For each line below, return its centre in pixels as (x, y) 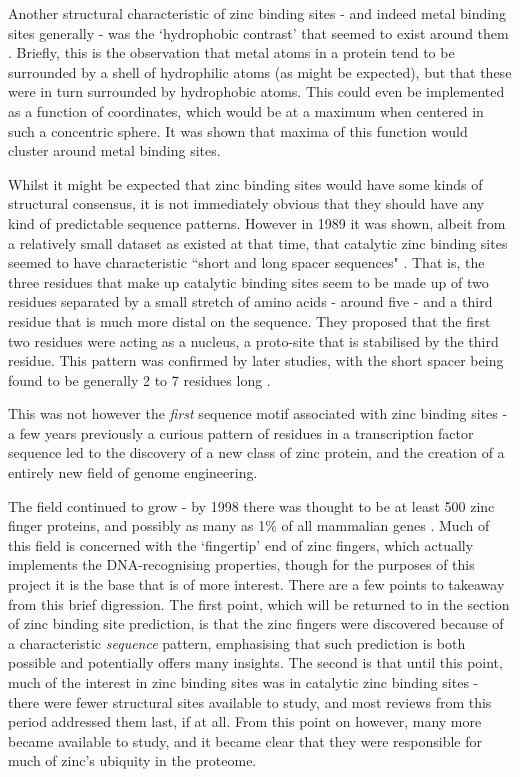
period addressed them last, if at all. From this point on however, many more (245, 721)
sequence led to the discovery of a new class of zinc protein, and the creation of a (256, 452)
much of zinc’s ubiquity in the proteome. (132, 760)
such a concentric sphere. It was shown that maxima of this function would (238, 130)
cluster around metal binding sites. (114, 150)
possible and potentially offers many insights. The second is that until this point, (255, 662)
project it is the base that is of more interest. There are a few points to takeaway (256, 584)
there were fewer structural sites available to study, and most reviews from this (250, 701)
